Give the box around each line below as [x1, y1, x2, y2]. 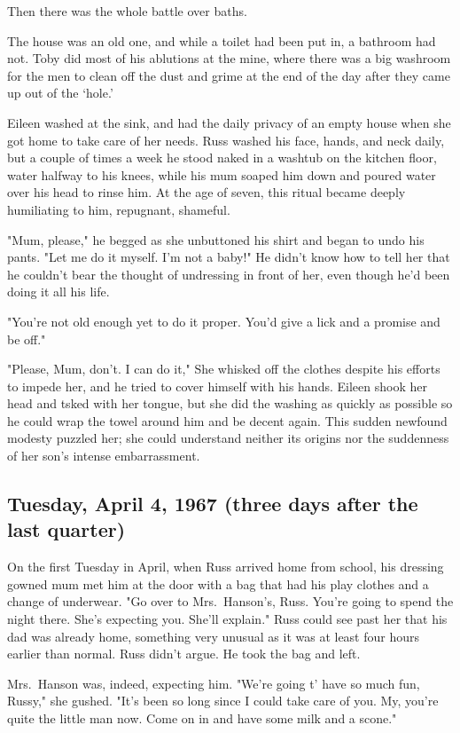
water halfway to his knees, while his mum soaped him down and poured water [7, 165, 436, 184]
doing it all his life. [7, 282, 110, 301]
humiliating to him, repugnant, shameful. [7, 200, 230, 218]
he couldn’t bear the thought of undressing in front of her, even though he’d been [7, 264, 450, 283]
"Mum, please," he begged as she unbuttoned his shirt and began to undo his [7, 230, 425, 248]
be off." [7, 329, 46, 348]
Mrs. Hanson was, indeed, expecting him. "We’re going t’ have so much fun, [7, 674, 420, 692]
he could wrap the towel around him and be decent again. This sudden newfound [7, 411, 448, 430]
